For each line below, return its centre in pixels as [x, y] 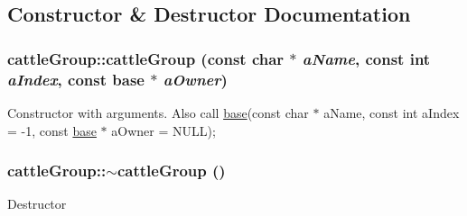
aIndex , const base [76, 79]
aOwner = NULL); [163, 130]
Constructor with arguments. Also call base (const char [158, 112]
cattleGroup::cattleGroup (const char [146, 58]
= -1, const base [52, 130]
